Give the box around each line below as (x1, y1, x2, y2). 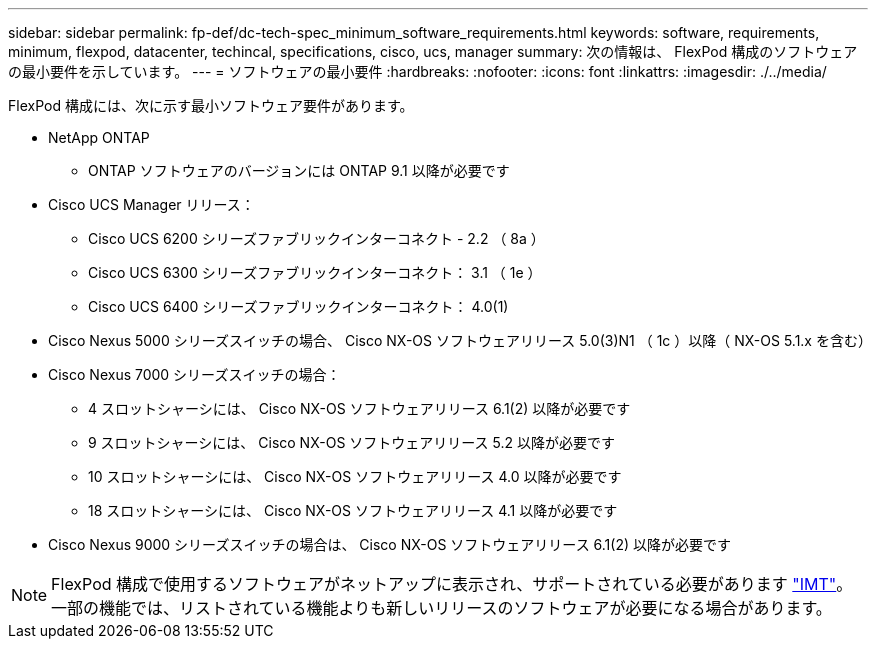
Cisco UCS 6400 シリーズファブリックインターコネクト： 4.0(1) (88, 298, 509, 315)
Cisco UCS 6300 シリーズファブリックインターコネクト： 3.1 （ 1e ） (88, 264, 542, 281)
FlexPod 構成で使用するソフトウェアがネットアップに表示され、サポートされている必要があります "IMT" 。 (51, 574, 853, 594)
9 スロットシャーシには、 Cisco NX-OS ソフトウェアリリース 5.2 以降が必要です (88, 434, 615, 451)
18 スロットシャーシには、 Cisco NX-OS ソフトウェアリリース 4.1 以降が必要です (88, 502, 618, 519)
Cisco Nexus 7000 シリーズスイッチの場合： (48, 366, 341, 383)
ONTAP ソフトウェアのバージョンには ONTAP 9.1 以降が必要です (88, 162, 510, 179)
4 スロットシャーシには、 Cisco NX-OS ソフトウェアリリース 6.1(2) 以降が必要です (88, 400, 631, 417)
